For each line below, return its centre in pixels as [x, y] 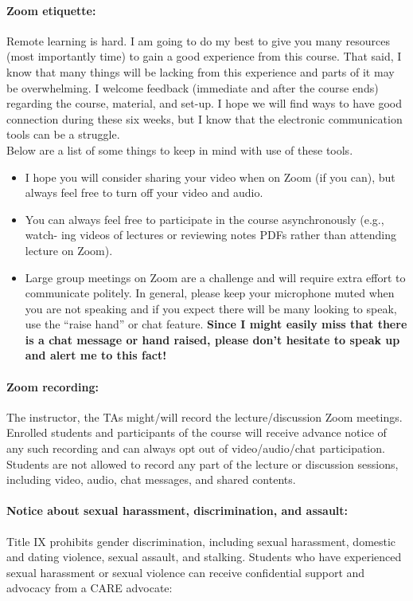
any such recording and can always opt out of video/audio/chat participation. [196, 448]
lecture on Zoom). [69, 250]
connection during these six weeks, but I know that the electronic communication [205, 118]
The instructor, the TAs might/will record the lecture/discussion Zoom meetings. [205, 416]
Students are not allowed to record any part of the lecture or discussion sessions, [203, 464]
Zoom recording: [53, 386]
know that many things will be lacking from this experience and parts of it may [201, 71]
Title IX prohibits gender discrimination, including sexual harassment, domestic [201, 541]
